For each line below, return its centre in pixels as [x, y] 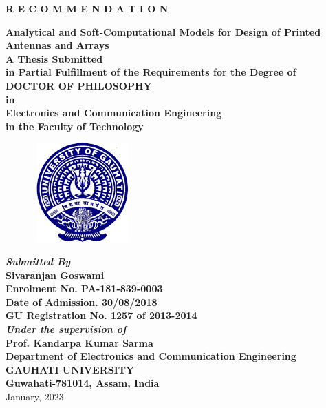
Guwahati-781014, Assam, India [83, 383]
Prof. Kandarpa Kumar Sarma [79, 342]
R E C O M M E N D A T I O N [87, 8]
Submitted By [38, 261]
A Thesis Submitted [54, 58]
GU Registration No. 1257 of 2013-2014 [101, 315]
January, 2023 [35, 396]
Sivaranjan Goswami [55, 275]
